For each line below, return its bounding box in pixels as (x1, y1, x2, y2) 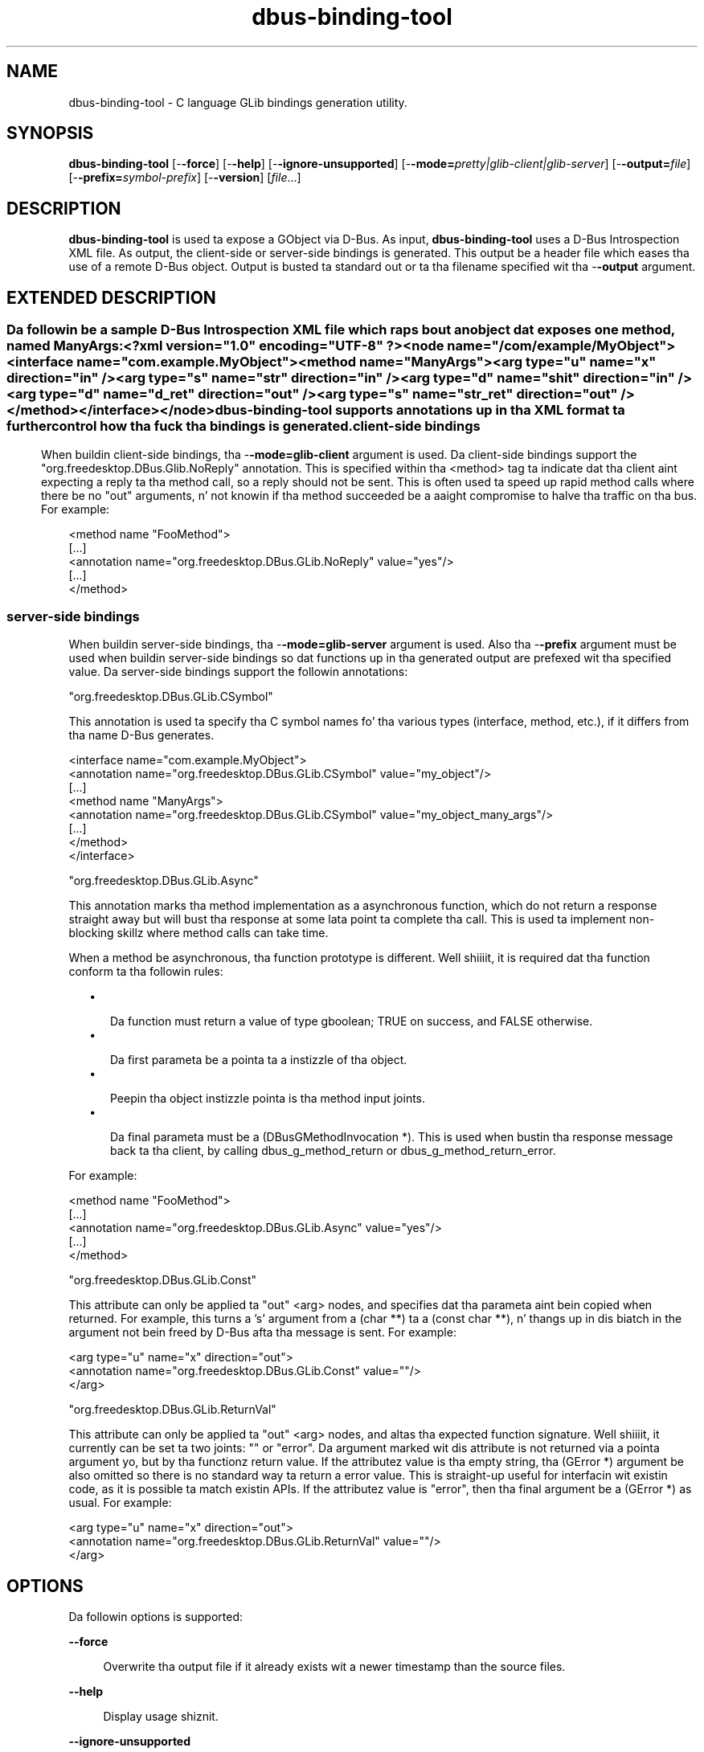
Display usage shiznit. (103, 1709, 219, 1724)
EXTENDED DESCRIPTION (6, 287, 216, 308)
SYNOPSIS (6, 123, 94, 144)
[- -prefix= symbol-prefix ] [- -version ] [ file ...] (68, 170, 301, 185)
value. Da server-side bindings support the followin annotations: (68, 665, 408, 679)
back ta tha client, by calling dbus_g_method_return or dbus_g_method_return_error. (110, 1144, 556, 1158)
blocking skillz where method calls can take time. (68, 926, 329, 940)
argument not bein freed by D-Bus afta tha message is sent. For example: (68, 1325, 456, 1340)
